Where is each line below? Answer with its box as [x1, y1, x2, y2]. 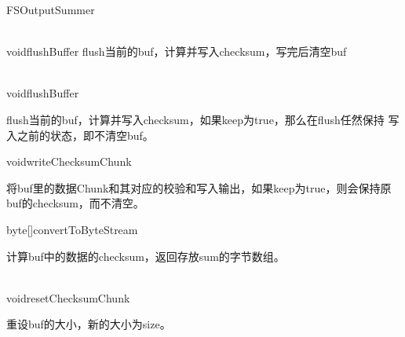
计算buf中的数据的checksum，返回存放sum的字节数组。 [6, 247, 285, 264]
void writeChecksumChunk [6, 153, 132, 170]
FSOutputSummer [6, 2, 95, 17]
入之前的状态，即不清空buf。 [6, 126, 154, 143]
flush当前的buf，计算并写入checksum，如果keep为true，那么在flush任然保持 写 [6, 111, 400, 127]
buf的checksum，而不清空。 [6, 195, 144, 211]
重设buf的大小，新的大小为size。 [6, 316, 171, 332]
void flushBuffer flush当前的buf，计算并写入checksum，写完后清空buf [6, 43, 347, 60]
